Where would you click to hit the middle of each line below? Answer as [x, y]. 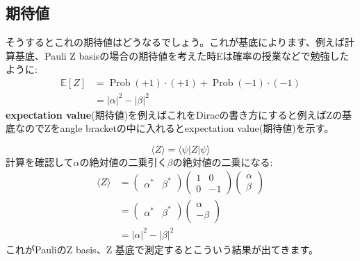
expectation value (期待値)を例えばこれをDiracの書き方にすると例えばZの [174, 114]
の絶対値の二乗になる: [223, 161]
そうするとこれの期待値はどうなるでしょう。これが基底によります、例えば [175, 42]
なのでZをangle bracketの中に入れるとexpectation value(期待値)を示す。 [174, 128]
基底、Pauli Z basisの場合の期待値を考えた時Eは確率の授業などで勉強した [182, 55]
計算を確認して [40, 161]
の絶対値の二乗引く [123, 161]
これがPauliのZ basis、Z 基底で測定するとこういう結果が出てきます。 [162, 249]
